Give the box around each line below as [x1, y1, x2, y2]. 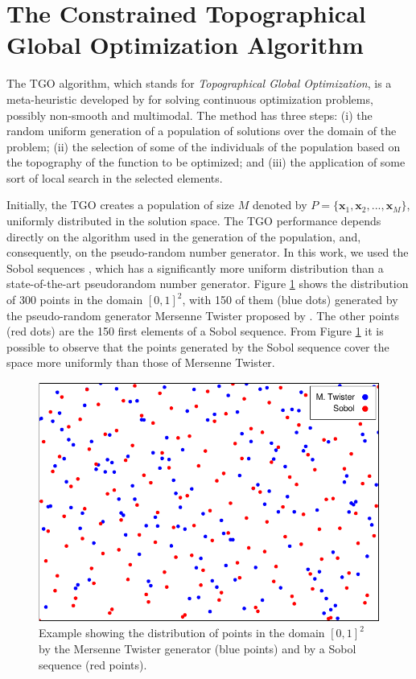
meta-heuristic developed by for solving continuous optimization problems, [6, 90, 373, 107]
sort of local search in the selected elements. [6, 169, 223, 186]
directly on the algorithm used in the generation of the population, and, [6, 228, 361, 245]
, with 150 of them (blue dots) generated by [182, 291, 398, 308]
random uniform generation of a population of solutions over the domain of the [6, 122, 397, 139]
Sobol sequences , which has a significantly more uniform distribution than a [6, 259, 384, 276]
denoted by [252, 196, 307, 213]
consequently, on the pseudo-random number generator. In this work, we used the [6, 244, 409, 261]
